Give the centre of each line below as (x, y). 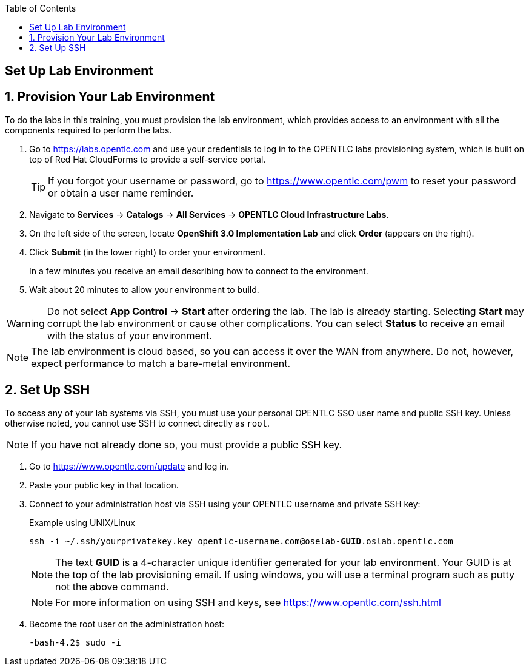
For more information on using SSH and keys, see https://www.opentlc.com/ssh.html (248, 603)
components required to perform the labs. (88, 130)
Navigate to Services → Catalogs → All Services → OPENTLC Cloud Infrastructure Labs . (209, 215)
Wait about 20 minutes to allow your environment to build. (144, 290)
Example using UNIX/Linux (82, 523)
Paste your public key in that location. (104, 485)
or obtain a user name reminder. (121, 193)
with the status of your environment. (130, 336)
